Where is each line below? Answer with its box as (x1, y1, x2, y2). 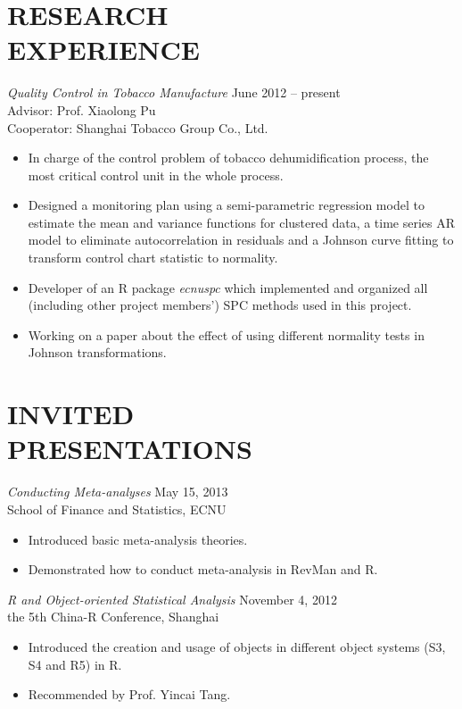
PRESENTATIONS (7, 430, 252, 467)
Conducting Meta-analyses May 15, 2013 (7, 482, 228, 501)
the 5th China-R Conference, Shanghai (7, 607, 219, 626)
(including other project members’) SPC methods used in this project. (28, 296, 412, 314)
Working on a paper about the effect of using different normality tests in (28, 325, 425, 344)
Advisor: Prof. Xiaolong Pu (7, 100, 156, 119)
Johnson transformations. (28, 343, 167, 362)
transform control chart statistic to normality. (28, 248, 278, 267)
